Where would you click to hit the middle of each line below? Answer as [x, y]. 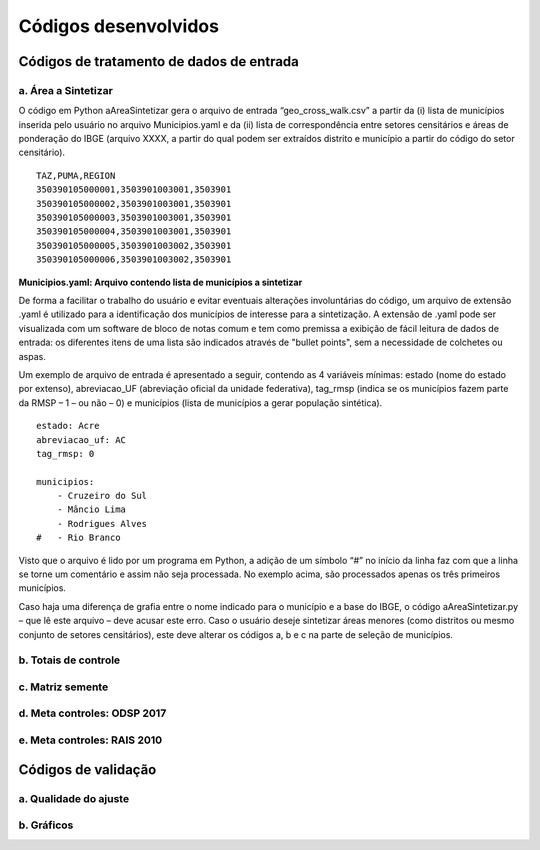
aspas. [32, 356]
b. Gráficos [46, 825]
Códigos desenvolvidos [119, 26]
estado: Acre [68, 426]
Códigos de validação [87, 769]
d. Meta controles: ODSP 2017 [92, 713]
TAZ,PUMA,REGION [76, 175]
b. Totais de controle [69, 660]
